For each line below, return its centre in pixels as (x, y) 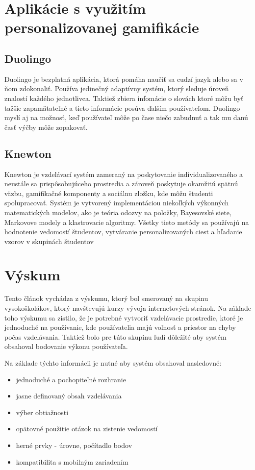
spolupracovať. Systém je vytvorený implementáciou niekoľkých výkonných (117, 203)
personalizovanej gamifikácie (102, 27)
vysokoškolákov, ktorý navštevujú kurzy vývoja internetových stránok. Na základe (128, 308)
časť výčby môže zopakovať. (46, 127)
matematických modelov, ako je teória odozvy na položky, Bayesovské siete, (118, 212)
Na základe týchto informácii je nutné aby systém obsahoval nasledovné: (113, 362)
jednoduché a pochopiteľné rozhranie (71, 379)
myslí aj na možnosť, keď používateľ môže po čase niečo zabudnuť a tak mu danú (126, 117)
